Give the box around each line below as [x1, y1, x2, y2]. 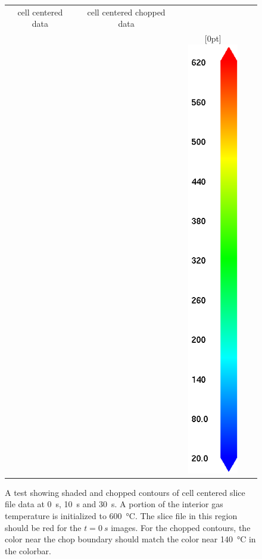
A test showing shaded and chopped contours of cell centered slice [5, 486, 245, 498]
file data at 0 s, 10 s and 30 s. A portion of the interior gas [5, 498, 223, 510]
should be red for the [5, 521, 82, 533]
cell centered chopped [87, 5, 166, 18]
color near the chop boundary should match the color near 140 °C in [5, 533, 256, 545]
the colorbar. [5, 544, 51, 557]
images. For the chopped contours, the [111, 521, 251, 533]
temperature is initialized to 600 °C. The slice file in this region [5, 510, 238, 522]
